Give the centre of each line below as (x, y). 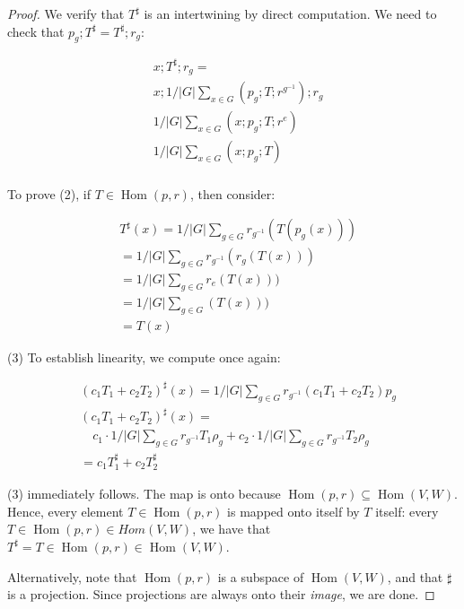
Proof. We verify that (66, 13)
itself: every (407, 511)
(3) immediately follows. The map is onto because (144, 494)
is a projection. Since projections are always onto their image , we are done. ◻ (221, 594)
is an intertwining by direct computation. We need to (290, 13)
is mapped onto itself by (293, 511)
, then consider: (232, 193)
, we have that (232, 529)
